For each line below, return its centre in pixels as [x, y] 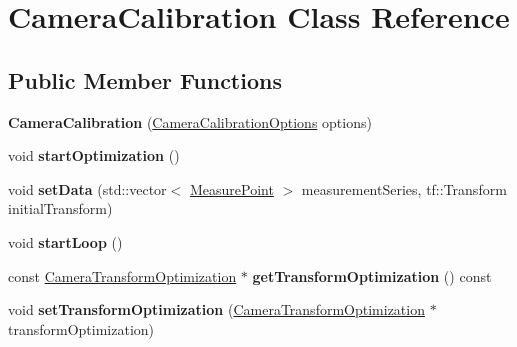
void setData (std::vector [87, 188]
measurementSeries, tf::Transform [404, 188]
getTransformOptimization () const [372, 275]
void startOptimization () [94, 155]
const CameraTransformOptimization [122, 275]
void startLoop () [65, 241]
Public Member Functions [145, 79]
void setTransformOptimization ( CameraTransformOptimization [216, 309]
